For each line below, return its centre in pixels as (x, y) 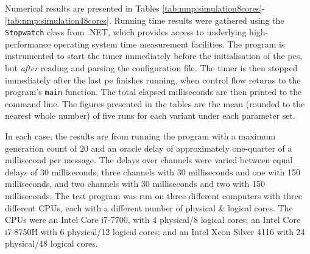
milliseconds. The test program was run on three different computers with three (153, 196)
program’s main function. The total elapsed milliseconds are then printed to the (153, 92)
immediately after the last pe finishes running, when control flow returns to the (153, 79)
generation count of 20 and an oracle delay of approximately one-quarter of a (149, 148)
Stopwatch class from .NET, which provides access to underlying (126, 32)
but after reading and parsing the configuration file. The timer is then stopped (151, 68)
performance (28, 44)
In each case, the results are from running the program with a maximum (140, 136)
